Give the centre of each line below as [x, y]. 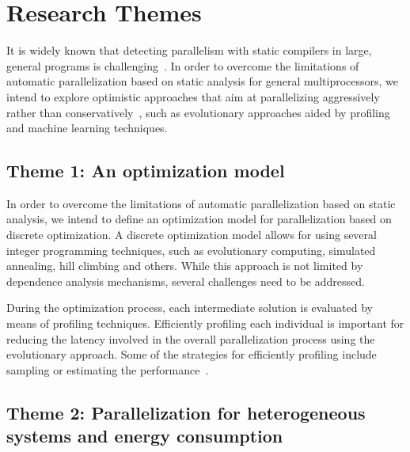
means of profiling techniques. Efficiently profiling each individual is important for [205, 323]
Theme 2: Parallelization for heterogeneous [186, 412]
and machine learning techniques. [87, 128]
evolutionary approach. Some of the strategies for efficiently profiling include [192, 354]
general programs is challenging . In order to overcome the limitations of [183, 65]
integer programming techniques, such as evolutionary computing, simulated [191, 250]
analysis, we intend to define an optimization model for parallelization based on [199, 219]
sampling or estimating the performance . [108, 369]
